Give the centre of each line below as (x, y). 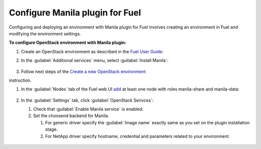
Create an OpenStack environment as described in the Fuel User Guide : (92, 51)
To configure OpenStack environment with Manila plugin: (68, 43)
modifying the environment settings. (45, 33)
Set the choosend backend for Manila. (71, 116)
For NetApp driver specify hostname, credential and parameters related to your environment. (138, 136)
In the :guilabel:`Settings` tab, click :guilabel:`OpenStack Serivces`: (87, 100)
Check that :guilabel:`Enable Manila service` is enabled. (88, 109)
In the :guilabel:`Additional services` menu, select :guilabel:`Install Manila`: (95, 60)
